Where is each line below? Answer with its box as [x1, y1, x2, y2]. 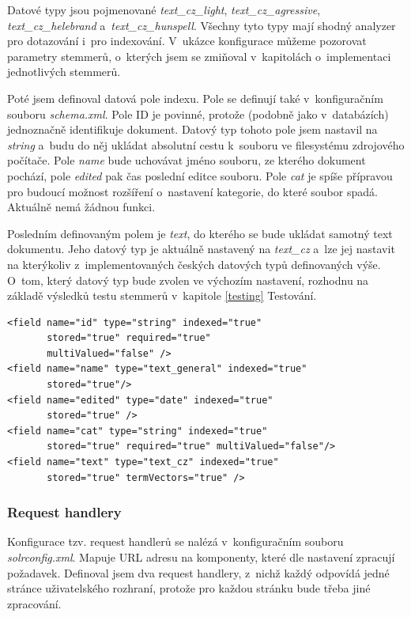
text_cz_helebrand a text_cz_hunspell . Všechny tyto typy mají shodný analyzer [7, 17, 396, 33]
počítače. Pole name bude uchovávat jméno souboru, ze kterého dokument [7, 152, 366, 168]
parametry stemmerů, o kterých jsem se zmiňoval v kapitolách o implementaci [7, 47, 391, 64]
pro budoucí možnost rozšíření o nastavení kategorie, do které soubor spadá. [7, 183, 378, 199]
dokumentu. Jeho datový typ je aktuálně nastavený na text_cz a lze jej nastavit [7, 240, 395, 257]
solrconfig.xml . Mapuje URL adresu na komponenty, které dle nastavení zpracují [7, 549, 395, 566]
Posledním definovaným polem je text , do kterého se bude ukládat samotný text [7, 225, 393, 241]
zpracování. [7, 595, 62, 611]
